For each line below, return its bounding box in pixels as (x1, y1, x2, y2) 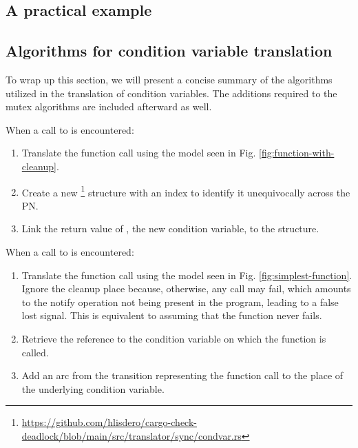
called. (21, 345, 49, 359)
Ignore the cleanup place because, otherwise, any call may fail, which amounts (21, 281, 351, 296)
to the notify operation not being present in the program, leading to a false (21, 294, 339, 309)
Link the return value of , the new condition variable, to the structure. (21, 221, 319, 236)
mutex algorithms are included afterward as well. (6, 99, 212, 114)
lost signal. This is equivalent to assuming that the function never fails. (21, 308, 322, 323)
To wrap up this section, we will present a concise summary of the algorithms (6, 72, 333, 86)
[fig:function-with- (259, 145, 335, 160)
